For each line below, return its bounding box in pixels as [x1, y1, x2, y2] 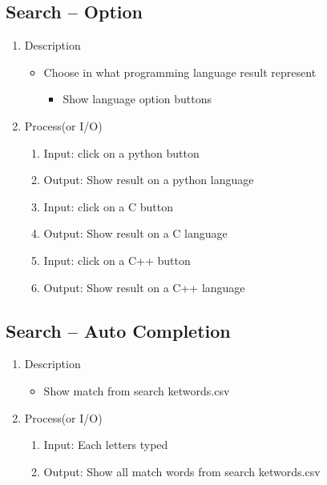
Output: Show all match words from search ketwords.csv [43, 463, 321, 479]
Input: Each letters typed [43, 436, 168, 453]
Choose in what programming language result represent [43, 63, 317, 80]
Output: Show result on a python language [43, 171, 254, 188]
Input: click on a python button [43, 144, 200, 161]
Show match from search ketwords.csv [43, 382, 230, 399]
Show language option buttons [63, 90, 212, 107]
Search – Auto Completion [6, 318, 231, 343]
